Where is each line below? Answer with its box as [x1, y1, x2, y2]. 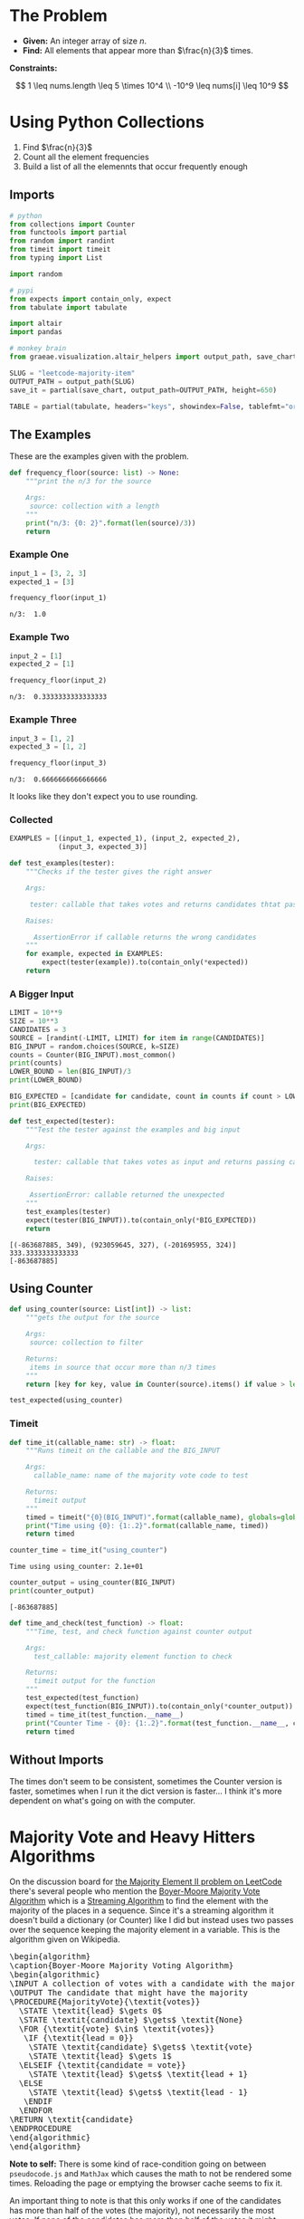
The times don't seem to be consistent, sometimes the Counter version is [9, 1776, 282, 1787]
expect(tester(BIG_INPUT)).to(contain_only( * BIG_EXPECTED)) [25, 1215, 257, 1225]
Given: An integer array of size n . [22, 35, 147, 46]
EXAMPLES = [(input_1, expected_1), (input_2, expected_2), [9, 834, 242, 843]
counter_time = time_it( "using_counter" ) [9, 1545, 168, 1555]
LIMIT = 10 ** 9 [9, 1009, 63, 1018]
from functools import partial [9, 228, 128, 237]
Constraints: [9, 62, 58, 73]
